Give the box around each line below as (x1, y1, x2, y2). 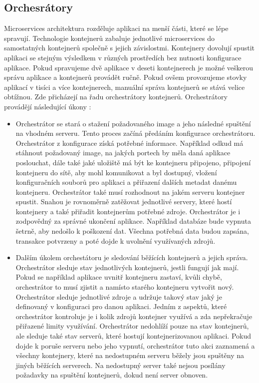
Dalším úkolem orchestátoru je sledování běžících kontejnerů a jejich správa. (15, 252, 248, 263)
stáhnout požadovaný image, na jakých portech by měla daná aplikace (15, 147, 231, 158)
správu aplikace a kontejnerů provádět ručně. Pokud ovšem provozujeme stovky (4, 72, 247, 82)
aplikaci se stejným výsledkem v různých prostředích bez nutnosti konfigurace (4, 52, 242, 62)
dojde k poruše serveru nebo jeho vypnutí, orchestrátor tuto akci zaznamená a (15, 340, 255, 351)
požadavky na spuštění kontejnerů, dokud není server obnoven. (15, 370, 208, 380)
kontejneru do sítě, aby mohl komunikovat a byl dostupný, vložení (15, 167, 217, 177)
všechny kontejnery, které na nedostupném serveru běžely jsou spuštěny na (15, 350, 244, 361)
